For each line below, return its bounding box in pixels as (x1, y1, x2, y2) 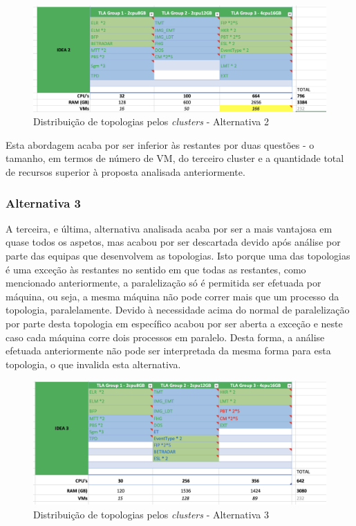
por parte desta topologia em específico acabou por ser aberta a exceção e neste (6, 316, 343, 330)
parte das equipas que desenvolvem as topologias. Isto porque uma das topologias (6, 248, 350, 262)
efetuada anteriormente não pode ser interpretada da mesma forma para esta (6, 343, 331, 358)
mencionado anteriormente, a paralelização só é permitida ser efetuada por (6, 275, 321, 290)
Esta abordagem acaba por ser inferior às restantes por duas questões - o (6, 137, 315, 152)
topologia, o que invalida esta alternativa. (6, 356, 181, 371)
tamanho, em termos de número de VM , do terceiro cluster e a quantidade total (6, 151, 344, 165)
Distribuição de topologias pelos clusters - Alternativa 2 (33, 114, 269, 129)
